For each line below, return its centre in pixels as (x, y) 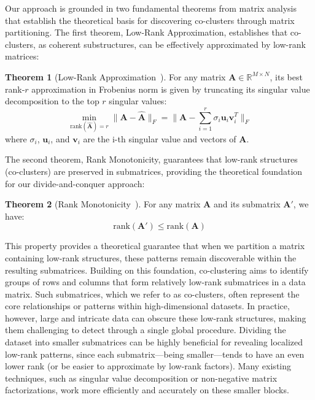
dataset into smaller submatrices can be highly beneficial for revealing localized (154, 342)
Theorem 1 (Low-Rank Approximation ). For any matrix (115, 76)
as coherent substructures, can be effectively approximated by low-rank (172, 44)
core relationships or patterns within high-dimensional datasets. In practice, (147, 306)
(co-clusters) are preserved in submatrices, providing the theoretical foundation (154, 171)
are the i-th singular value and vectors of (160, 138)
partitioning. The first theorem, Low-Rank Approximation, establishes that (146, 32)
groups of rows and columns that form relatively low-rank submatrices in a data (155, 282)
